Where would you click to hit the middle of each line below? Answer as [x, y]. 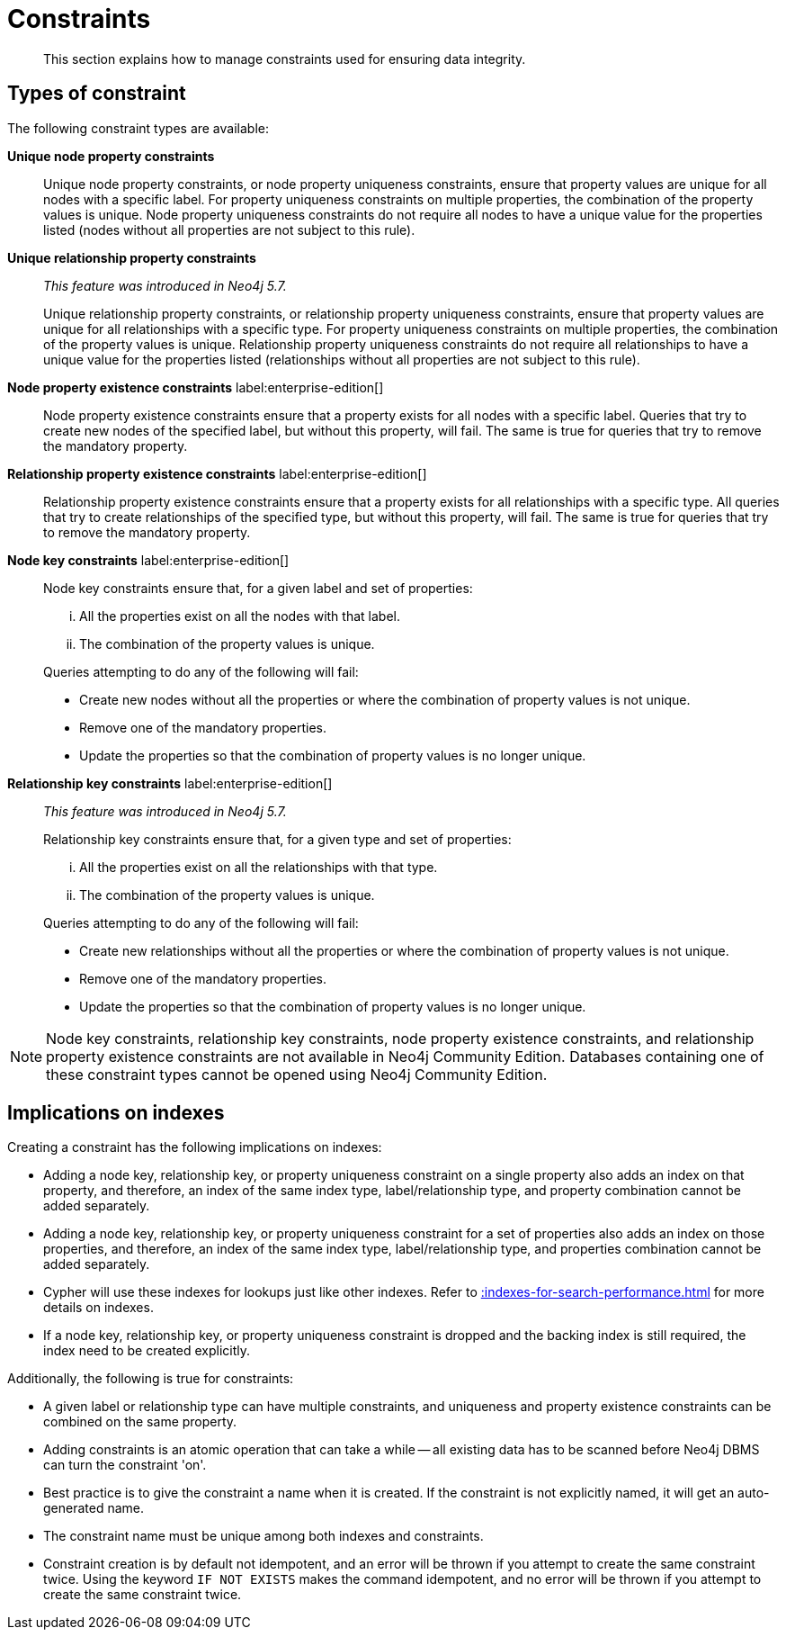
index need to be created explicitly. [147, 1351]
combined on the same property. [140, 1422]
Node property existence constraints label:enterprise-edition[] [196, 387]
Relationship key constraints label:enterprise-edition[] [170, 783]
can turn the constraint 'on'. [125, 1465]
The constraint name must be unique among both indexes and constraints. [263, 1536]
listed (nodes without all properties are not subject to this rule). [229, 229]
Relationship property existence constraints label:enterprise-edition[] [217, 473]
